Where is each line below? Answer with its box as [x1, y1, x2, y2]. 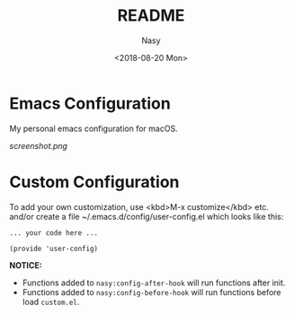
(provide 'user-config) [9, 244, 99, 253]
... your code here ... [9, 228, 99, 238]
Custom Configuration [9, 171, 180, 192]
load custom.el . [22, 296, 80, 307]
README [117, 5, 185, 26]
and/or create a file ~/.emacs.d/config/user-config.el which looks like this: [9, 211, 284, 222]
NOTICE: [9, 259, 42, 270]
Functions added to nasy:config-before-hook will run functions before [22, 286, 281, 297]
